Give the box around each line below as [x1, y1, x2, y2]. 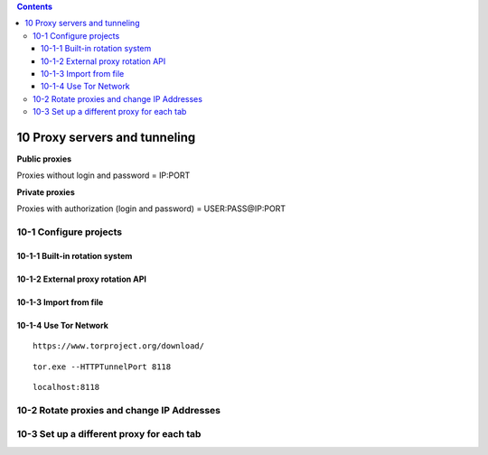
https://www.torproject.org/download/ [33, 341, 205, 351]
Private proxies [16, 186, 76, 198]
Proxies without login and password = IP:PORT [16, 170, 191, 181]
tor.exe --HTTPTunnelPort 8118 [33, 361, 172, 372]
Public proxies [16, 153, 72, 164]
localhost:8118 [33, 382, 100, 392]
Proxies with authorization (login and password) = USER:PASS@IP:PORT [16, 203, 286, 214]
